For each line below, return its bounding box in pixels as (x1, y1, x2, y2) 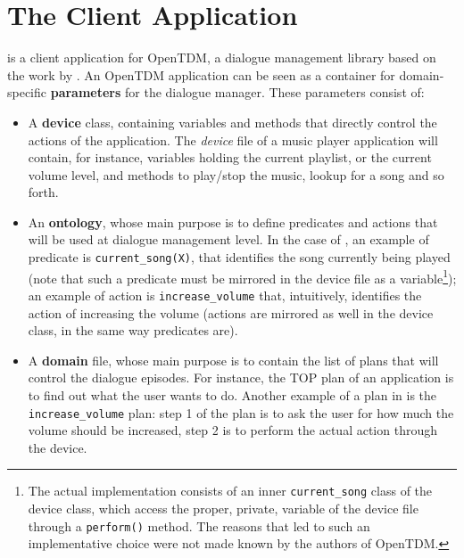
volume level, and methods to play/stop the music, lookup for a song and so (28, 165, 444, 184)
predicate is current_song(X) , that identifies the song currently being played (28, 248, 451, 267)
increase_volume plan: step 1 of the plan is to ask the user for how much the (28, 403, 454, 422)
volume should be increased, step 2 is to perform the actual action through (28, 421, 437, 439)
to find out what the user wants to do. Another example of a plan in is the (28, 386, 437, 404)
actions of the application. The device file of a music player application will (28, 130, 438, 149)
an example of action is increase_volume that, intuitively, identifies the (28, 285, 422, 304)
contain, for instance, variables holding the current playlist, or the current (28, 148, 432, 167)
